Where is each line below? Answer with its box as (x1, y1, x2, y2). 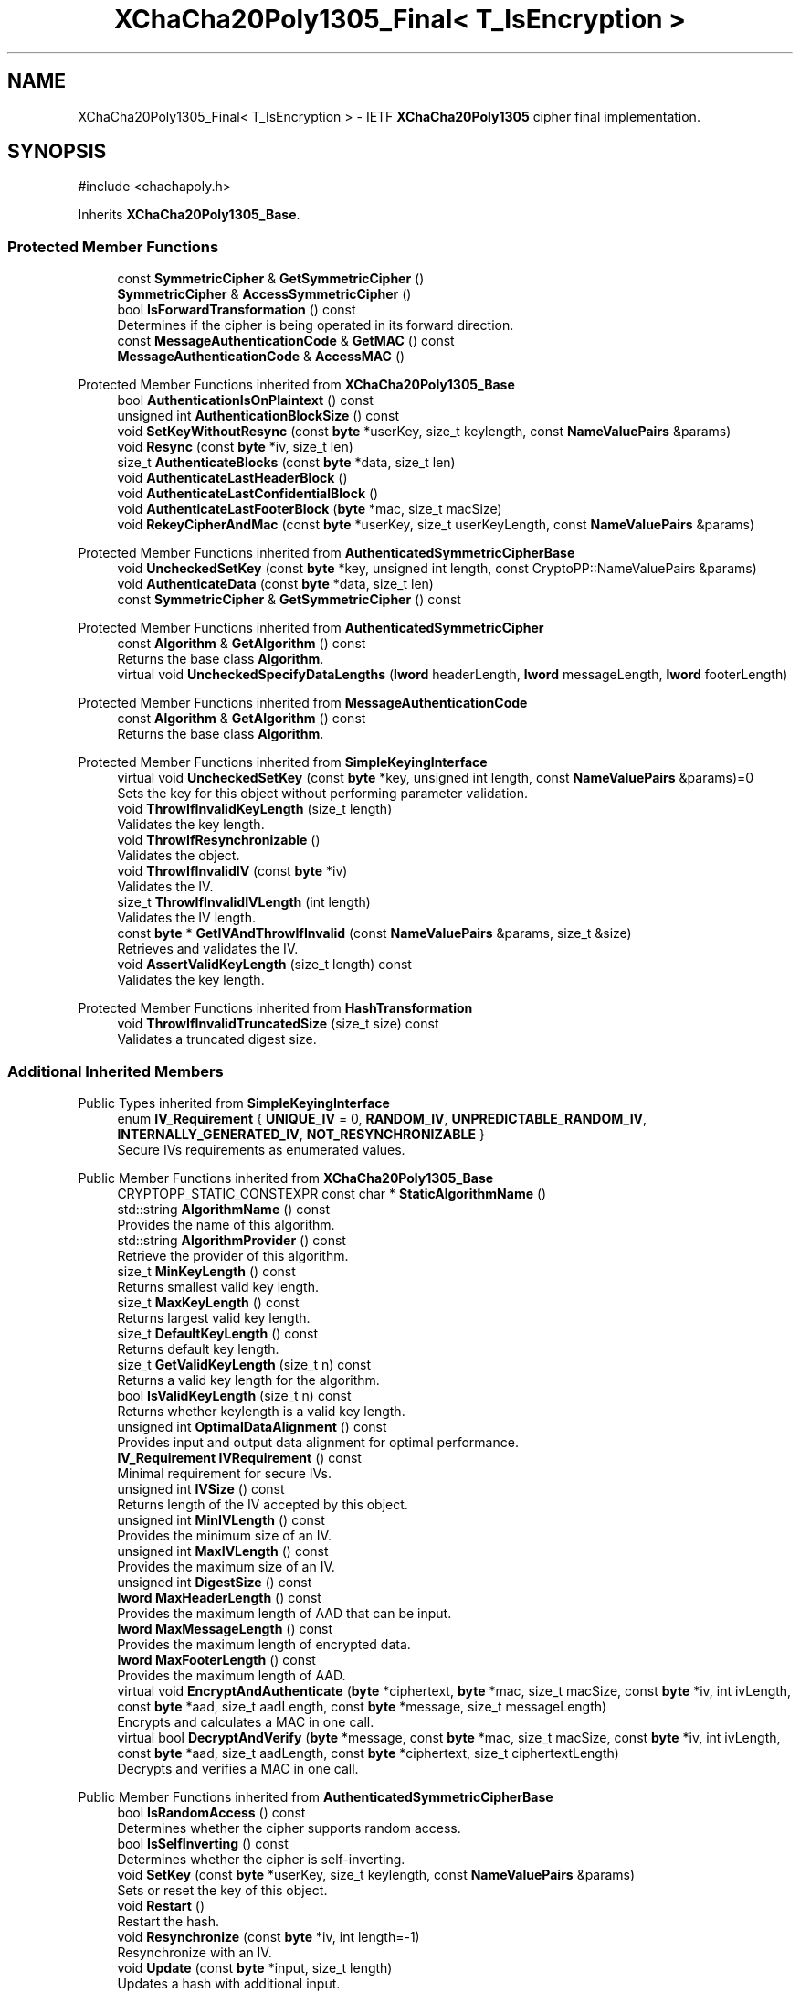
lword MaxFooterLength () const (117, 1651, 316, 1668)
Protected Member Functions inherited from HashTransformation (78, 1000, 473, 1017)
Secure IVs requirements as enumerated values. (117, 1141, 405, 1157)
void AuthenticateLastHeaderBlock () (117, 470, 348, 486)
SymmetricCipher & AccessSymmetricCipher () (117, 286, 412, 303)
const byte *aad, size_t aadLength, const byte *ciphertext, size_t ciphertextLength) (117, 1744, 619, 1761)
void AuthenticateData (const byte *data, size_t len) (117, 576, 434, 592)
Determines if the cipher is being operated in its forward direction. (117, 317, 514, 334)
